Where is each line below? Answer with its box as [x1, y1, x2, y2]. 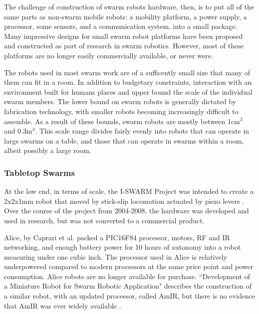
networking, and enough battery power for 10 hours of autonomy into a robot [4, 242, 241, 252]
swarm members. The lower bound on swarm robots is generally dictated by [4, 96, 237, 107]
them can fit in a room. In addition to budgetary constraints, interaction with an [4, 77, 252, 87]
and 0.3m [4, 126, 32, 136]
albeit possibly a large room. [4, 145, 91, 156]
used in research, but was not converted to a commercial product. [4, 215, 205, 225]
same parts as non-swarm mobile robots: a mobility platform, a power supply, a [4, 11, 247, 21]
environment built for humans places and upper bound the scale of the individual [4, 86, 253, 97]
